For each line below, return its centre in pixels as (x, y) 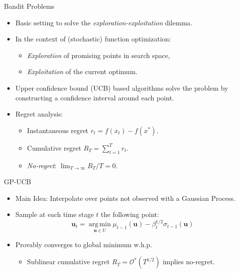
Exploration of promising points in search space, (99, 55)
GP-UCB (18, 182)
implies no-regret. (189, 262)
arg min (100, 224)
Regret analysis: (39, 114)
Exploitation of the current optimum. (82, 71)
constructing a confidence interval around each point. (95, 97)
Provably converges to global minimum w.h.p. (84, 244)
